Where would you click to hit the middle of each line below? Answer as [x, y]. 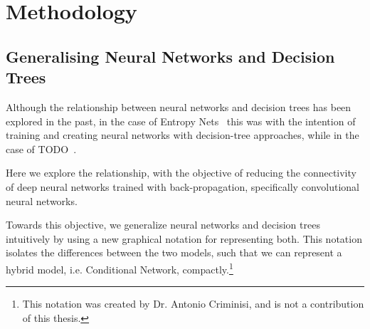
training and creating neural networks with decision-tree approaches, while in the [183, 135]
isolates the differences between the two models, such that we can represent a [174, 252]
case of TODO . [41, 148]
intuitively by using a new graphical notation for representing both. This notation [184, 238]
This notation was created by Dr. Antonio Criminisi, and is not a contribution [193, 304]
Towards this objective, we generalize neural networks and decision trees [163, 225]
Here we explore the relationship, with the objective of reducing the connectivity [181, 173]
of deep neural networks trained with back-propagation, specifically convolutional [183, 186]
